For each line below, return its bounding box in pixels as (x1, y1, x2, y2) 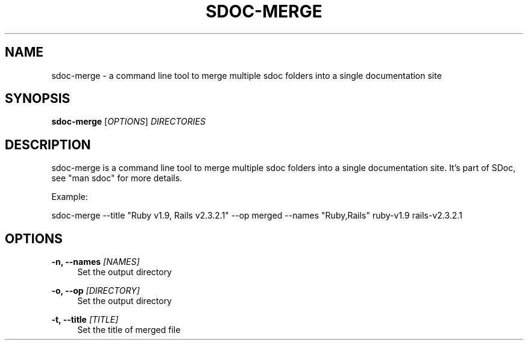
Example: (51, 191, 88, 202)
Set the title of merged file (77, 325, 181, 335)
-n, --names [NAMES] (51, 256, 140, 267)
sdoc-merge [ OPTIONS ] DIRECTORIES (51, 116, 206, 127)
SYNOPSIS (5, 91, 71, 107)
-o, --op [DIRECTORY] (51, 285, 140, 296)
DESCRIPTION (5, 137, 91, 152)
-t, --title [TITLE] (51, 314, 119, 325)
